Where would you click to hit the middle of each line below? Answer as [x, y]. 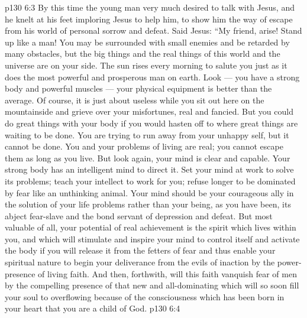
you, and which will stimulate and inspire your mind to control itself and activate [152, 238]
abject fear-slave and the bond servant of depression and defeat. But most [139, 215]
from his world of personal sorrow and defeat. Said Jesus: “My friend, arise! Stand [153, 30]
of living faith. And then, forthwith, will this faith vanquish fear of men [167, 273]
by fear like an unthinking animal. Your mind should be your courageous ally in [149, 192]
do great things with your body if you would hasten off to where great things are [151, 123]
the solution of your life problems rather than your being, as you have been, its [148, 204]
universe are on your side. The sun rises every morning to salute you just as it [146, 65]
